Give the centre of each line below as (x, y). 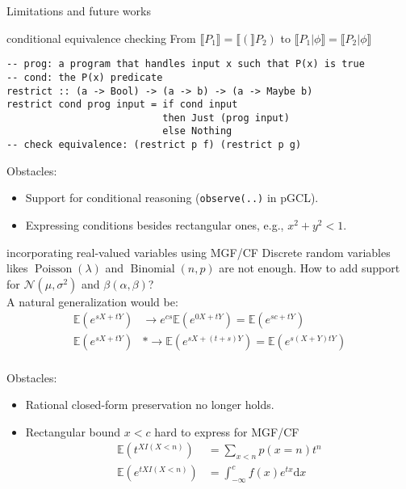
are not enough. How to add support (310, 268)
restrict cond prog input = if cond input (122, 105)
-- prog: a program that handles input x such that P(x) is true (186, 64)
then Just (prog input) (226, 118)
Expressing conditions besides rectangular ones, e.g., (155, 225)
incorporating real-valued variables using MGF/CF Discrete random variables (199, 252)
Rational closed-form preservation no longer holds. (150, 405)
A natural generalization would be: (92, 301)
